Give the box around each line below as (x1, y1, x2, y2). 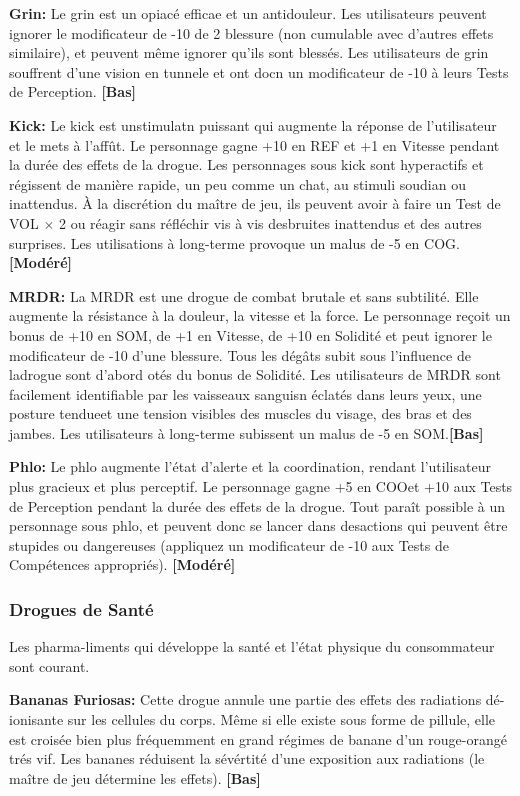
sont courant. (9, 655, 90, 676)
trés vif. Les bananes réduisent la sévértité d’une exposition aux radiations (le (9, 748, 485, 769)
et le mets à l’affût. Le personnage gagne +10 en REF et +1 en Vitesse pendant (9, 134, 500, 155)
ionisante (9, 709, 64, 730)
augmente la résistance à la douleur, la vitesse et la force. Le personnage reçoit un (9, 305, 511, 326)
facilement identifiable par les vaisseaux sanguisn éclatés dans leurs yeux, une (9, 383, 482, 404)
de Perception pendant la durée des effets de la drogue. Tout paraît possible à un (9, 495, 506, 516)
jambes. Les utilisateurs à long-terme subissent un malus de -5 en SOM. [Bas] (9, 422, 484, 443)
